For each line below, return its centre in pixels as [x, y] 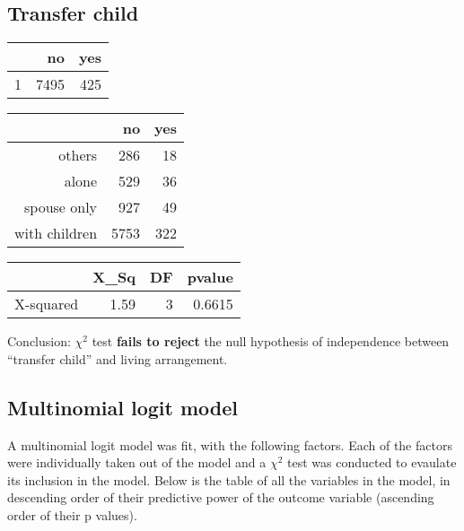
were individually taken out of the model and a [137, 462]
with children [56, 233]
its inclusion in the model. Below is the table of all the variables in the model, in [229, 479]
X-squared [47, 304]
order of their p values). [72, 514]
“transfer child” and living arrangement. [118, 358]
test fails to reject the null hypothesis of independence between [271, 341]
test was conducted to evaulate [372, 462]
